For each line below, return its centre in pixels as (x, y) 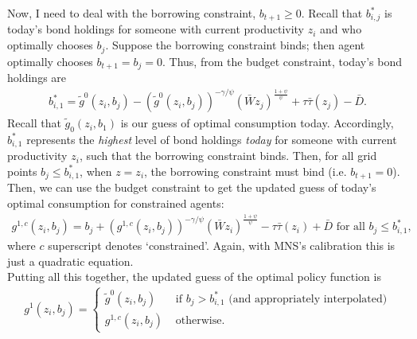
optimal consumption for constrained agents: (116, 203)
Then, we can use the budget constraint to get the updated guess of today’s (192, 187)
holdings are (37, 77)
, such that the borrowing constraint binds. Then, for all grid (228, 156)
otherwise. (200, 320)
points (22, 171)
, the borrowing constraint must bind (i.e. (246, 171)
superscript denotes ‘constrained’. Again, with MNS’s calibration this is (222, 245)
